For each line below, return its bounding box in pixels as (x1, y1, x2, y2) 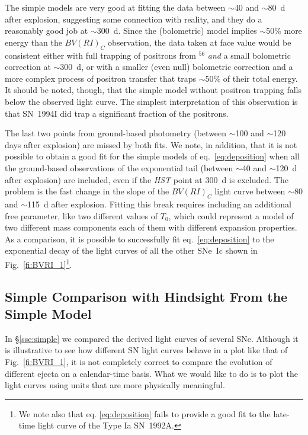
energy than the (5, 36, 62, 48)
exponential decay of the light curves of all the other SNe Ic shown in (5, 244, 258, 257)
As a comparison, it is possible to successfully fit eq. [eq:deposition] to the (5, 232, 274, 245)
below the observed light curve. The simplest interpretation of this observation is (5, 95, 298, 107)
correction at (5, 60, 51, 73)
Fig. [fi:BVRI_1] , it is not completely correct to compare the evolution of (5, 355, 272, 367)
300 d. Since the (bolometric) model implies (97, 24, 257, 37)
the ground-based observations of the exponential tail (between (5, 161, 233, 174)
